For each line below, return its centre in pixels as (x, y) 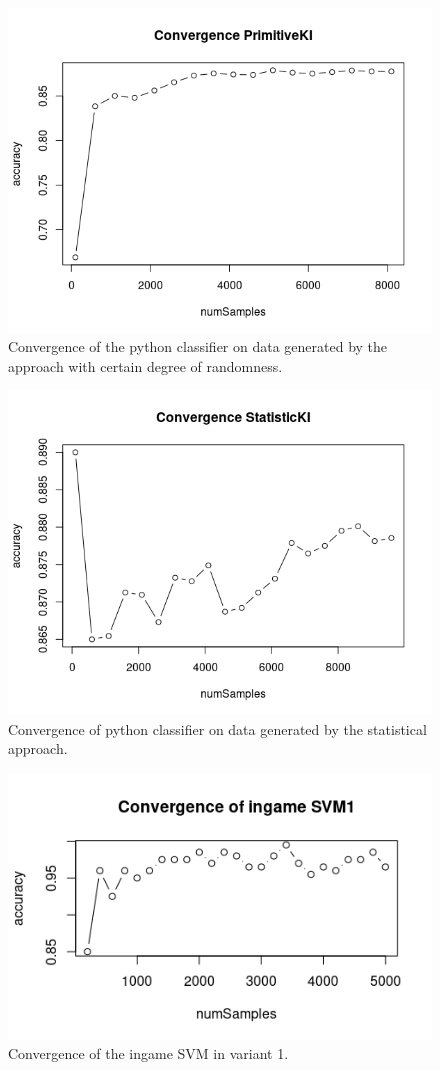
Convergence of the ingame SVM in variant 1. (148, 1053)
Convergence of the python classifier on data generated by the (198, 346)
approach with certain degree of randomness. (145, 365)
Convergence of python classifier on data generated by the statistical (217, 728)
